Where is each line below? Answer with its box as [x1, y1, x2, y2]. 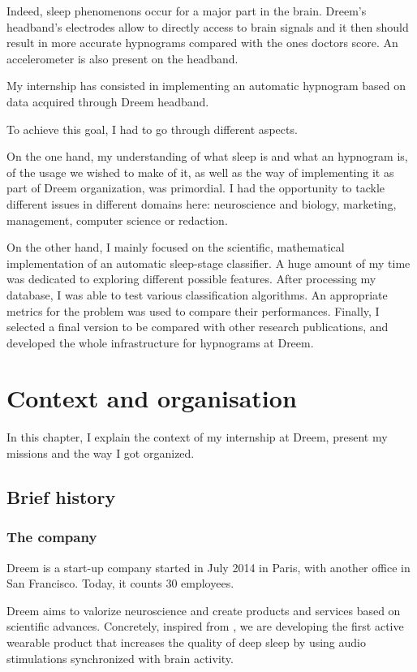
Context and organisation [6, 381, 297, 415]
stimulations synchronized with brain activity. [6, 649, 234, 666]
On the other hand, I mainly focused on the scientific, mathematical [6, 239, 345, 256]
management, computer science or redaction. [6, 211, 228, 228]
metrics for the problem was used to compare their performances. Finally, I [6, 302, 380, 319]
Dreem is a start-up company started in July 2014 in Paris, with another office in [6, 558, 411, 575]
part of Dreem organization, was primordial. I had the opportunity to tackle [6, 179, 385, 196]
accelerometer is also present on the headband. [6, 50, 239, 67]
